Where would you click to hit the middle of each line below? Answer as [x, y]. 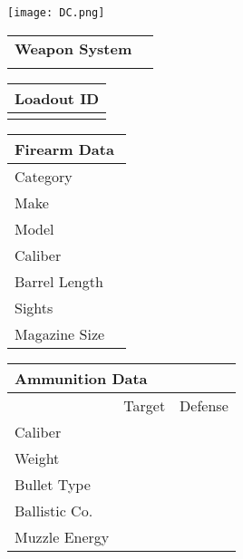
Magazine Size [60, 333]
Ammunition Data [81, 378]
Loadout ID [57, 98]
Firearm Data [64, 149]
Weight [37, 458]
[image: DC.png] [56, 13]
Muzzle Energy [62, 536]
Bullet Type [53, 484]
